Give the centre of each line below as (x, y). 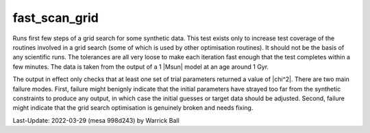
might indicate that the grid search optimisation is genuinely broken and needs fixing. (133, 108)
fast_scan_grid (56, 18)
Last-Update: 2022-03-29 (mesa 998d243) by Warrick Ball (96, 120)
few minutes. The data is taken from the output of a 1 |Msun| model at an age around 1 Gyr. (141, 66)
